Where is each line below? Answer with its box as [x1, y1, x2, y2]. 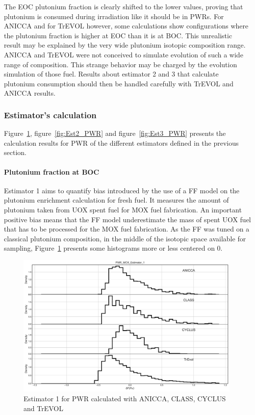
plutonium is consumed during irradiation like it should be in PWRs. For [4, 11, 224, 21]
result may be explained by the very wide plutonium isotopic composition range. [4, 40, 246, 50]
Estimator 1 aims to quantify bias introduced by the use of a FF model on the [4, 185, 240, 195]
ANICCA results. [4, 88, 56, 98]
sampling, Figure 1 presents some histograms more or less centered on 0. [4, 243, 223, 253]
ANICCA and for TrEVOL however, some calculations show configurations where [4, 21, 249, 31]
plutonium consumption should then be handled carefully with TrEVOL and [4, 78, 234, 88]
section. [4, 147, 26, 157]
